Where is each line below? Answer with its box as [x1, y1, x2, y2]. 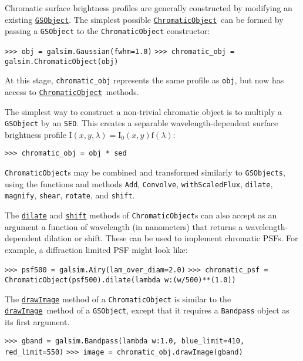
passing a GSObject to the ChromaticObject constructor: [5, 25, 210, 37]
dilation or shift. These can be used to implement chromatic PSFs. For [44, 232, 298, 244]
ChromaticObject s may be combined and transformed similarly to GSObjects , [5, 166, 285, 178]
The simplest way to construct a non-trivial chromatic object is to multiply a [5, 105, 282, 117]
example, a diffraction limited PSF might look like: [5, 243, 188, 255]
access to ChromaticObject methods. [5, 85, 139, 97]
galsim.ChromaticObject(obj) [5, 57, 119, 66]
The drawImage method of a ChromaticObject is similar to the [5, 292, 231, 305]
